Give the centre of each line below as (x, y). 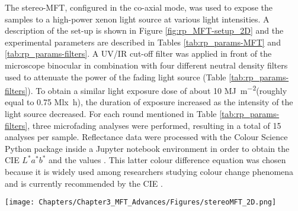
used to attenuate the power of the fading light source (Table (116, 77)
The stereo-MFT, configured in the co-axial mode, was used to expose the (139, 7)
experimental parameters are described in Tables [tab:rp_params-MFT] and (143, 42)
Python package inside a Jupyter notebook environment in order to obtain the (147, 148)
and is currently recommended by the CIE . (84, 183)
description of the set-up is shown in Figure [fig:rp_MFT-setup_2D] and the (144, 30)
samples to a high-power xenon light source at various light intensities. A (137, 19)
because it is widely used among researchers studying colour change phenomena (149, 171)
